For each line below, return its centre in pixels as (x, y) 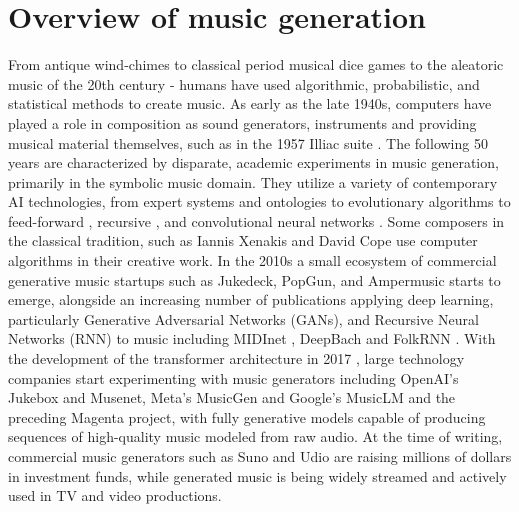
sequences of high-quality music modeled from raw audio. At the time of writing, (255, 436)
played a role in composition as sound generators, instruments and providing (242, 122)
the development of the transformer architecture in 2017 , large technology (236, 358)
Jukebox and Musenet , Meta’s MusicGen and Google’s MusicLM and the (232, 397)
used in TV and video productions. (115, 495)
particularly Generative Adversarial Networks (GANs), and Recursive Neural (243, 318)
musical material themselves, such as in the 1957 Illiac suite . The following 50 (248, 142)
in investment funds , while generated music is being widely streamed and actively (257, 475)
